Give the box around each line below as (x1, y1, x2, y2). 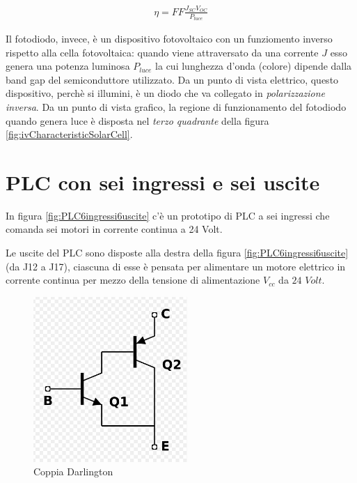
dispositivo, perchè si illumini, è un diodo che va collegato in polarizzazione (6, 86, 326, 100)
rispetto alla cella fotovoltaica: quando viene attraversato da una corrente (6, 45, 319, 59)
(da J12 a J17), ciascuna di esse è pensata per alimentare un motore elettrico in (6, 259, 346, 273)
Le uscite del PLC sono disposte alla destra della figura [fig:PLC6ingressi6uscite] (6, 245, 349, 260)
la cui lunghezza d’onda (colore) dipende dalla (155, 59, 352, 73)
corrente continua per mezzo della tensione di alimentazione (6, 273, 260, 287)
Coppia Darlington (33, 464, 113, 479)
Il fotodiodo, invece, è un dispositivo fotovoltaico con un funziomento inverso (6, 31, 333, 45)
